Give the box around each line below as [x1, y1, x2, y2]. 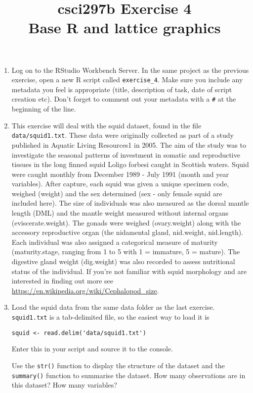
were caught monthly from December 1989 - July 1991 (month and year [11, 168, 229, 179]
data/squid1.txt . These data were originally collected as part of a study [11, 130, 234, 140]
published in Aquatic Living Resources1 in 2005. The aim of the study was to [11, 139, 246, 150]
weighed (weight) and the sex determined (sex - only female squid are [11, 188, 222, 198]
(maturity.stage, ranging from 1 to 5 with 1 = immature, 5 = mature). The [11, 246, 240, 257]
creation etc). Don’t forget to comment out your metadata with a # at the [11, 94, 236, 104]
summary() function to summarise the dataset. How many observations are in [11, 370, 246, 380]
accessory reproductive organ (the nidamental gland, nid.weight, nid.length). [11, 227, 243, 237]
